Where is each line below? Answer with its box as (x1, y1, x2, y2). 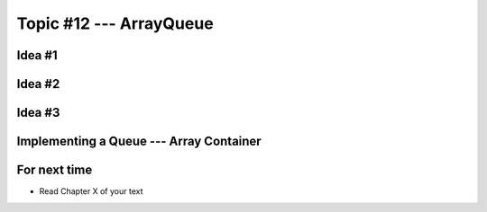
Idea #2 (16, 76, 60, 92)
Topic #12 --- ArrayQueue (16, 13, 214, 33)
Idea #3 (16, 105, 60, 120)
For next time (16, 163, 93, 178)
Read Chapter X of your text (39, 186, 143, 197)
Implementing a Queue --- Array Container (16, 134, 262, 149)
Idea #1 (16, 48, 58, 63)
